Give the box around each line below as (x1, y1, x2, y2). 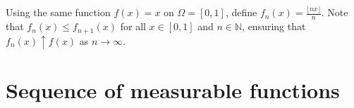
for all (120, 19, 146, 34)
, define (225, 5, 257, 20)
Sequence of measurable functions (6, 76, 340, 104)
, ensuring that (242, 19, 306, 34)
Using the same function (6, 5, 111, 20)
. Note (321, 5, 348, 20)
